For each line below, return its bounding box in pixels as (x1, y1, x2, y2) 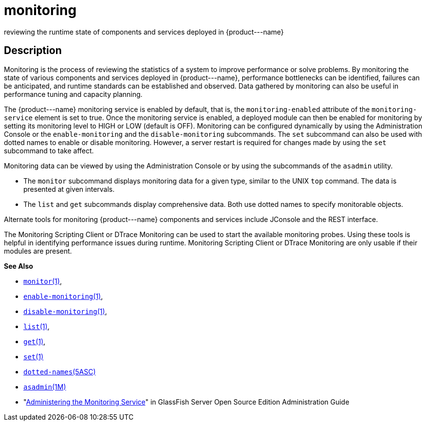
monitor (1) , (23, 277, 62, 285)
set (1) (23, 352, 44, 361)
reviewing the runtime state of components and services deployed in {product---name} (4, 27, 284, 36)
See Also (4, 261, 33, 270)
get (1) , (23, 337, 46, 346)
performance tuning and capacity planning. (4, 90, 143, 98)
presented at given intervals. (23, 185, 115, 193)
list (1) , (23, 322, 50, 331)
